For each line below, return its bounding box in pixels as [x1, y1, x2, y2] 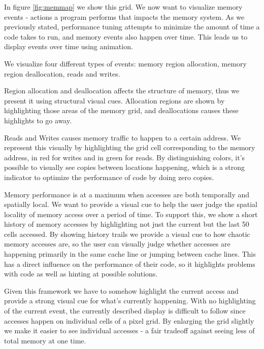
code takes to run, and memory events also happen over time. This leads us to [4, 31, 248, 42]
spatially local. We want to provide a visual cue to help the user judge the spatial [4, 199, 257, 210]
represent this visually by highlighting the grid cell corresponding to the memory [4, 142, 255, 153]
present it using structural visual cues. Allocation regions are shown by [4, 95, 225, 106]
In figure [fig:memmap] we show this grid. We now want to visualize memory [4, 2, 243, 12]
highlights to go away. [4, 115, 72, 125]
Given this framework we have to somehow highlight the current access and [4, 285, 239, 296]
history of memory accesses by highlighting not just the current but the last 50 [4, 219, 249, 229]
